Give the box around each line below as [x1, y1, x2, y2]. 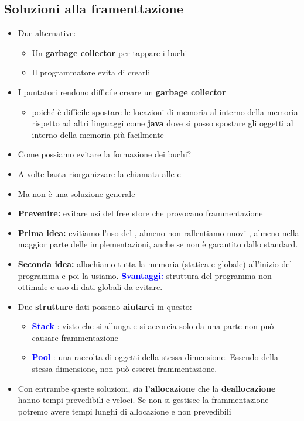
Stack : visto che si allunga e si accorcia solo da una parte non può [32, 320, 274, 332]
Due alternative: [18, 27, 76, 39]
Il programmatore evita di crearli [32, 66, 151, 78]
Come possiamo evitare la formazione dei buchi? [18, 148, 192, 160]
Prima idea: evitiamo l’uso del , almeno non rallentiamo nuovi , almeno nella [18, 226, 299, 239]
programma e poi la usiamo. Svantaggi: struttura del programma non [18, 269, 272, 281]
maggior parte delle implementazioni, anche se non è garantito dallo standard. [18, 238, 298, 250]
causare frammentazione [32, 331, 118, 343]
